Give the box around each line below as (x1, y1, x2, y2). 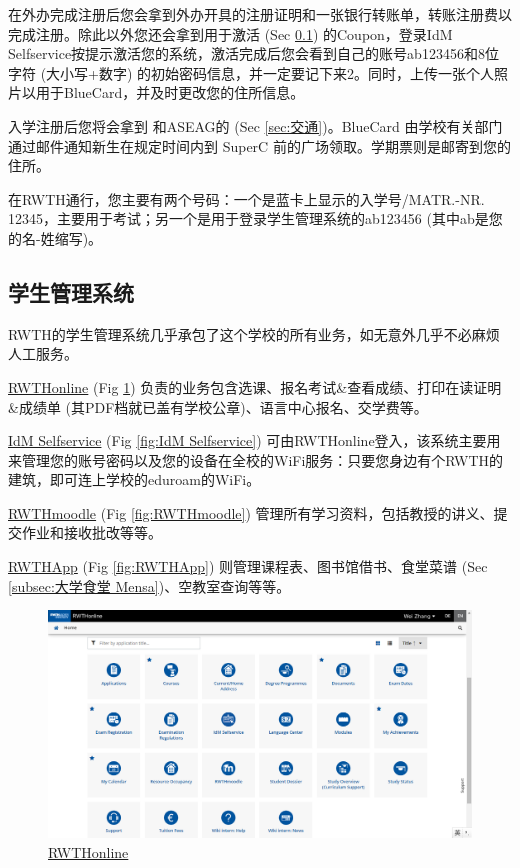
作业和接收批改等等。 (21, 522, 162, 543)
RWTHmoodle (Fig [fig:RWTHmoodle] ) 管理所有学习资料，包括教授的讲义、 (8, 502, 494, 523)
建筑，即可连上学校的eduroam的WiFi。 (8, 469, 261, 490)
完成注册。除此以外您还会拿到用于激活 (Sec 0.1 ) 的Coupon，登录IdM (8, 23, 453, 44)
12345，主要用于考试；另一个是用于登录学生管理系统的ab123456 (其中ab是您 (8, 208, 503, 229)
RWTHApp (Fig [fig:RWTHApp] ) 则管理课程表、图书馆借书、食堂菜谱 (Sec (8, 556, 488, 577)
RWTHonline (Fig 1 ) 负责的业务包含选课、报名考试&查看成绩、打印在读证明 (8, 376, 502, 397)
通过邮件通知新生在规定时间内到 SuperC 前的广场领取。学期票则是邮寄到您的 (8, 135, 511, 156)
